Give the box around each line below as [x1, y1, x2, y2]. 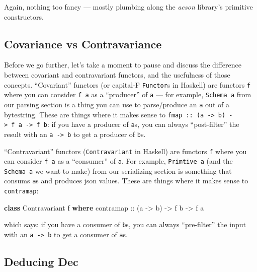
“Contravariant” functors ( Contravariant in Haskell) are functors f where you [4, 146, 247, 156]
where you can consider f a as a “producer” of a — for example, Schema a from [4, 89, 251, 100]
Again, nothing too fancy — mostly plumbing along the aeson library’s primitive [4, 2, 253, 12]
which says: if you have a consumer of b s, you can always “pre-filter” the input [4, 219, 246, 230]
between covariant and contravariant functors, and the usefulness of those [4, 69, 230, 80]
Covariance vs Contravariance [4, 36, 162, 51]
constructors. [4, 11, 44, 22]
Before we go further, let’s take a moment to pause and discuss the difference [4, 59, 241, 70]
